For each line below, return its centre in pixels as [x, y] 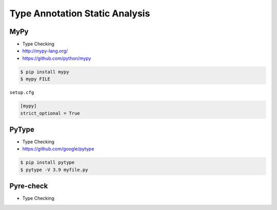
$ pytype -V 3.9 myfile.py [54, 170]
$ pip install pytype [47, 163]
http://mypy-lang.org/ [45, 51]
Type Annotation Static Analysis [80, 13]
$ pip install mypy [45, 72]
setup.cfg [22, 93]
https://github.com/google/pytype [58, 149]
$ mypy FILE [35, 79]
